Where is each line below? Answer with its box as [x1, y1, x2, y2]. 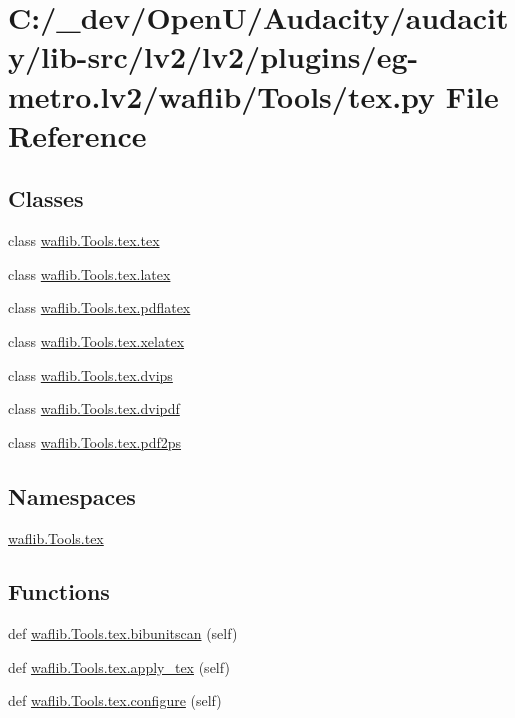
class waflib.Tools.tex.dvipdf [8, 398, 180, 419]
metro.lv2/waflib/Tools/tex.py [8, 75, 436, 116]
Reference [8, 114, 147, 155]
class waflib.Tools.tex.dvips [8, 364, 173, 385]
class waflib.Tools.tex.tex [8, 230, 160, 251]
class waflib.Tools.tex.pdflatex [8, 297, 191, 318]
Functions [8, 576, 110, 607]
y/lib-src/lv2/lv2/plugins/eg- [8, 36, 419, 77]
